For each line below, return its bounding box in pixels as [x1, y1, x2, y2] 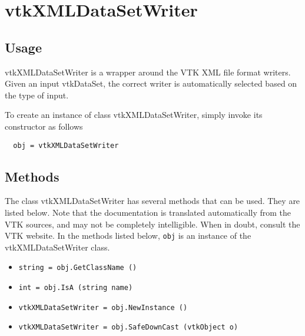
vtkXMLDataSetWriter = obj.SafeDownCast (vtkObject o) [18, 323, 238, 332]
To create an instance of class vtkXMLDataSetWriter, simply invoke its [5, 108, 263, 121]
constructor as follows [5, 120, 83, 132]
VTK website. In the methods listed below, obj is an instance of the [5, 229, 251, 242]
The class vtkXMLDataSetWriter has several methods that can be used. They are [5, 195, 300, 207]
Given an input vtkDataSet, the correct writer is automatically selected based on [5, 77, 297, 90]
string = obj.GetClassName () [18, 263, 137, 272]
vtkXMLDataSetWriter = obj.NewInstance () [18, 303, 188, 312]
